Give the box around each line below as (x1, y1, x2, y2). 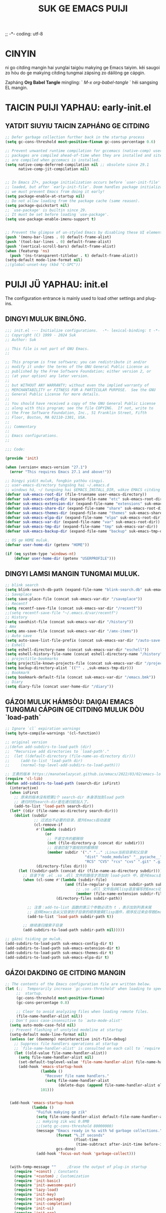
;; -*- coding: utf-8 (5, 31, 43, 37)
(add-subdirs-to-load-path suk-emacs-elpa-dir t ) (5, 955, 110, 960)
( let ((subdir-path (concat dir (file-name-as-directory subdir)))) (18, 868, 163, 873)
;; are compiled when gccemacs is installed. (5, 157, 100, 162)
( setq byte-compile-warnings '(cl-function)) (5, 731, 100, 736)
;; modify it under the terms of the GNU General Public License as (5, 364, 149, 369)
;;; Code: (5, 447, 26, 452)
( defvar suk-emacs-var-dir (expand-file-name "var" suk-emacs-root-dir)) (5, 520, 161, 525)
